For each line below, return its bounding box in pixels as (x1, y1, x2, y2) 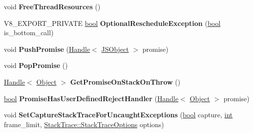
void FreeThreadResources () (4, 1, 101, 11)
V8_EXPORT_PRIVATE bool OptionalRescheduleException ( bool (4, 18, 221, 28)
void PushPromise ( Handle (4, 44, 90, 54)
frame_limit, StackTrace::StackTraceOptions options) (4, 119, 164, 129)
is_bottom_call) (4, 27, 54, 38)
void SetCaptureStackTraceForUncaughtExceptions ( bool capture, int (4, 110, 233, 120)
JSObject (101, 44, 129, 54)
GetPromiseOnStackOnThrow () (70, 76, 181, 87)
